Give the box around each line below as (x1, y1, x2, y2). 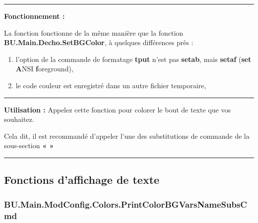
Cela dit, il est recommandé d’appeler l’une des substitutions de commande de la (4, 130, 250, 141)
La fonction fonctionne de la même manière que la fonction (4, 27, 184, 38)
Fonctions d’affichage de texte (4, 172, 160, 187)
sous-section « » (4, 140, 54, 151)
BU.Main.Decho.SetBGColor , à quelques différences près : (4, 37, 193, 48)
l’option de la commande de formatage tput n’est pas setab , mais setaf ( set (15, 54, 252, 64)
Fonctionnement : (4, 11, 65, 21)
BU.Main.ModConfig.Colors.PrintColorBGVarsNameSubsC (4, 198, 247, 210)
